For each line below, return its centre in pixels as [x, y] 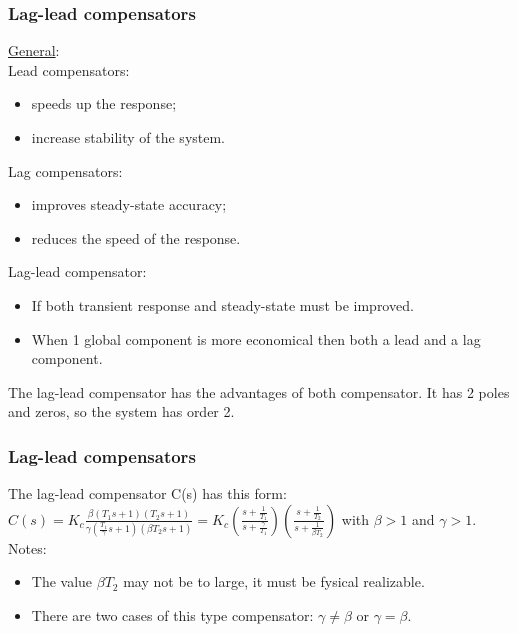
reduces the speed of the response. [136, 237]
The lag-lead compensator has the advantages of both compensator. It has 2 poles [259, 391]
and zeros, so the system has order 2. [121, 411]
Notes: [27, 547]
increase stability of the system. [128, 137]
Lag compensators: [65, 170]
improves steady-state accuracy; [129, 204]
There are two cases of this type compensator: [172, 614]
